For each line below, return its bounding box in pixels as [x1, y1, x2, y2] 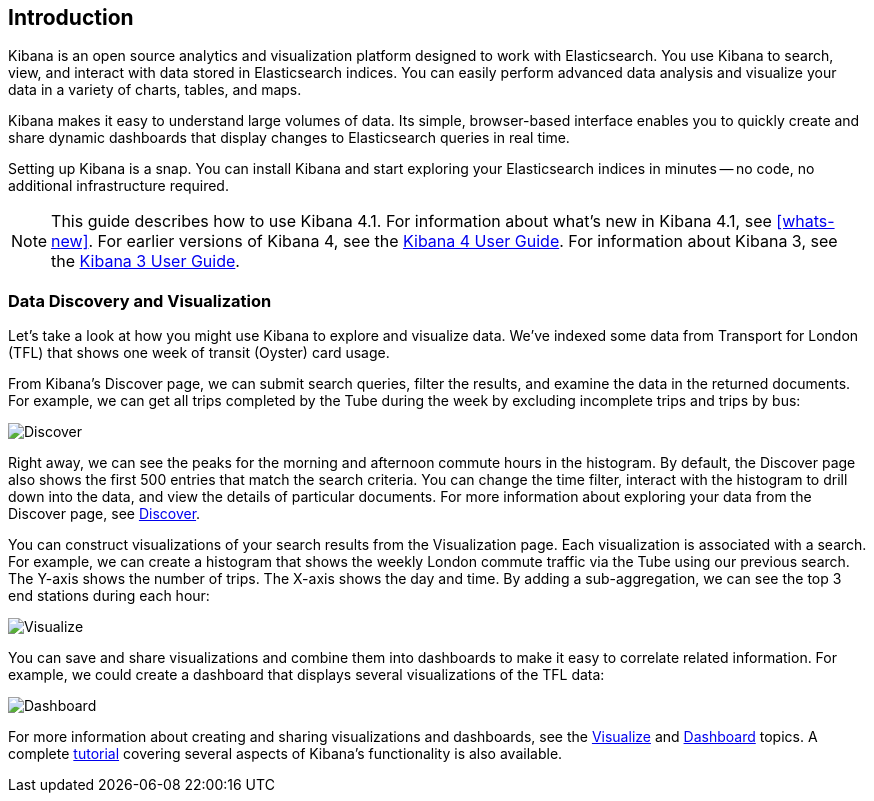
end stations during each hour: [8, 587, 210, 605]
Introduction [8, 5, 134, 30]
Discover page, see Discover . [8, 505, 201, 523]
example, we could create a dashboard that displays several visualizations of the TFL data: [8, 666, 605, 684]
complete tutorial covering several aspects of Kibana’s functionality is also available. [8, 745, 563, 763]
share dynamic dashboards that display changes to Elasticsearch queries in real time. [8, 129, 570, 147]
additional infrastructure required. [8, 177, 229, 195]
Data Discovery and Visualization [8, 290, 272, 311]
